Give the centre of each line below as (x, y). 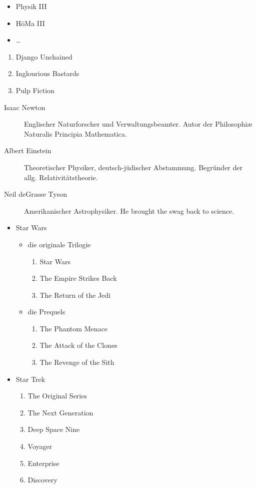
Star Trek (30, 379)
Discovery (42, 480)
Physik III (31, 6)
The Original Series (57, 396)
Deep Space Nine (54, 429)
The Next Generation (60, 412)
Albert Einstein (28, 150)
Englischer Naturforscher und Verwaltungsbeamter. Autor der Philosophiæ (138, 124)
